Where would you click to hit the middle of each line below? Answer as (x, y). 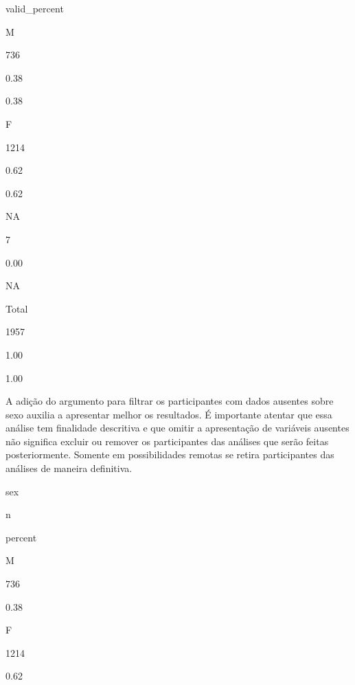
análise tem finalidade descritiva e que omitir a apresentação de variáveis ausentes (177, 428)
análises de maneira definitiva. (69, 468)
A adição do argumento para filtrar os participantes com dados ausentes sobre (170, 401)
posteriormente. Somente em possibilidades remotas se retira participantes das (170, 454)
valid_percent (35, 8)
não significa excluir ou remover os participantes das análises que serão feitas (167, 441)
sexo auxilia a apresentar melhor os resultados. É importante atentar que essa (169, 414)
